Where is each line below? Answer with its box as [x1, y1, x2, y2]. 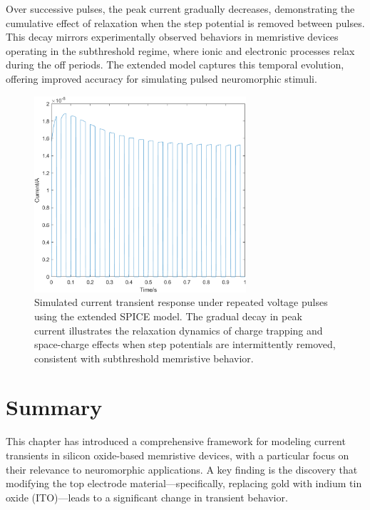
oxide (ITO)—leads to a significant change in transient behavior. [6, 489, 288, 504]
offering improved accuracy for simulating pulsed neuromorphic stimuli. [6, 71, 317, 86]
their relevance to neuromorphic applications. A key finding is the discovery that [6, 461, 358, 476]
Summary [6, 392, 103, 422]
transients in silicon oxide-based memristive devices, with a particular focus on [6, 448, 349, 463]
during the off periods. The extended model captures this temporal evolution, [6, 57, 344, 72]
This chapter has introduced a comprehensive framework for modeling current [6, 434, 346, 449]
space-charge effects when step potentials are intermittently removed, [34, 337, 336, 352]
